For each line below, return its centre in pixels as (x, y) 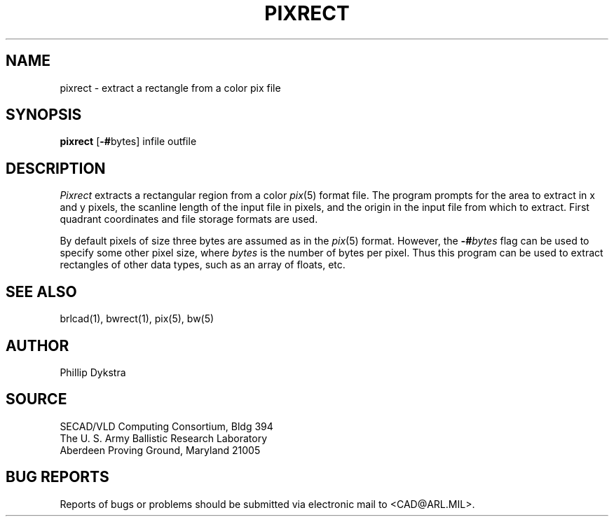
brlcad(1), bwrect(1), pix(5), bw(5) (137, 319)
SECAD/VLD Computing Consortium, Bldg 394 (166, 426)
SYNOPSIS (44, 115)
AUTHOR (37, 345)
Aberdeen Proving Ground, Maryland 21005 (160, 450)
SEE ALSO (41, 291)
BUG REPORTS (57, 477)
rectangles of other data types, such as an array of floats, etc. (203, 265)
